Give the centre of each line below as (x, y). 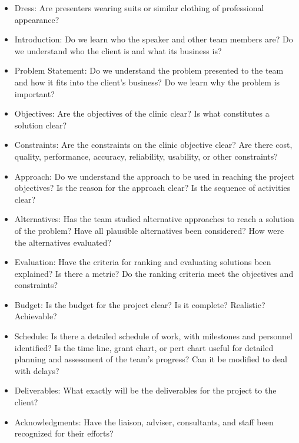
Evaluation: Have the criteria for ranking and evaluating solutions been (143, 262)
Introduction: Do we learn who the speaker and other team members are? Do (154, 39)
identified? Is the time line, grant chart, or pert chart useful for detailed (144, 347)
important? (34, 93)
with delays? (37, 370)
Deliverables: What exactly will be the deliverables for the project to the (145, 390)
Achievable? (36, 316)
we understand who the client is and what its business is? (118, 50)
